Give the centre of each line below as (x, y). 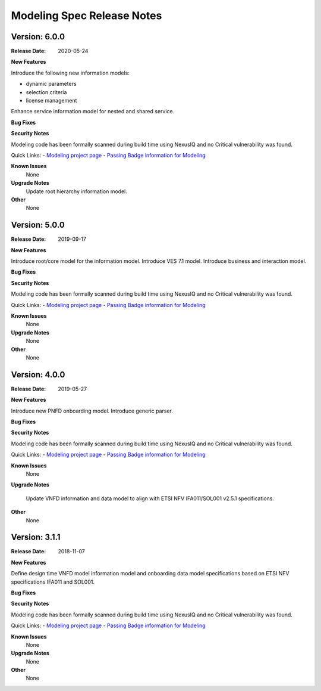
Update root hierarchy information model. (77, 191)
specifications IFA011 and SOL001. (53, 582)
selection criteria (46, 92)
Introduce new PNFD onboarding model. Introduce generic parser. (92, 411)
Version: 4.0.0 (38, 375)
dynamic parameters (51, 84)
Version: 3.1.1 (36, 537)
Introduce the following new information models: (70, 73)
